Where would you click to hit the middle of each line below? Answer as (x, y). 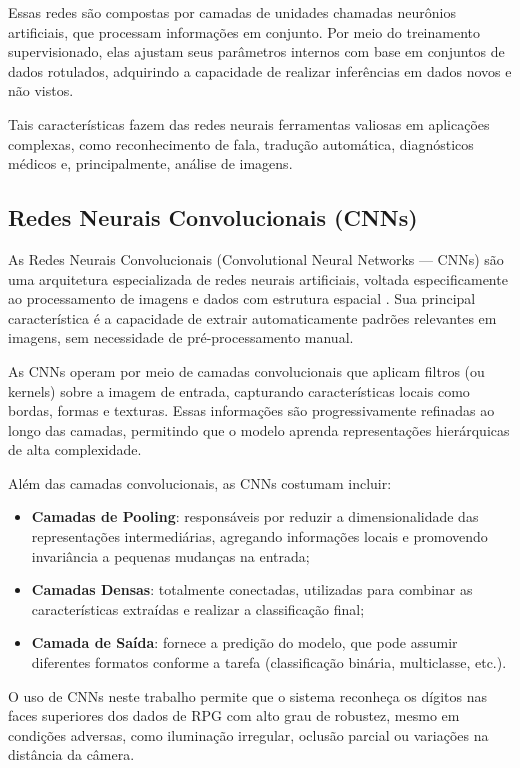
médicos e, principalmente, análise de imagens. (150, 163)
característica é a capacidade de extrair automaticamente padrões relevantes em (252, 317)
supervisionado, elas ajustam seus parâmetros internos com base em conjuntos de (256, 51)
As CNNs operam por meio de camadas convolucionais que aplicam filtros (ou (246, 370)
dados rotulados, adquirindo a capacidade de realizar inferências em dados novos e (260, 70)
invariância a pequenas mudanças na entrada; (170, 555)
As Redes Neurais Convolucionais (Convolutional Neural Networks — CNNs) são (256, 258)
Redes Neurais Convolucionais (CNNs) (213, 217)
